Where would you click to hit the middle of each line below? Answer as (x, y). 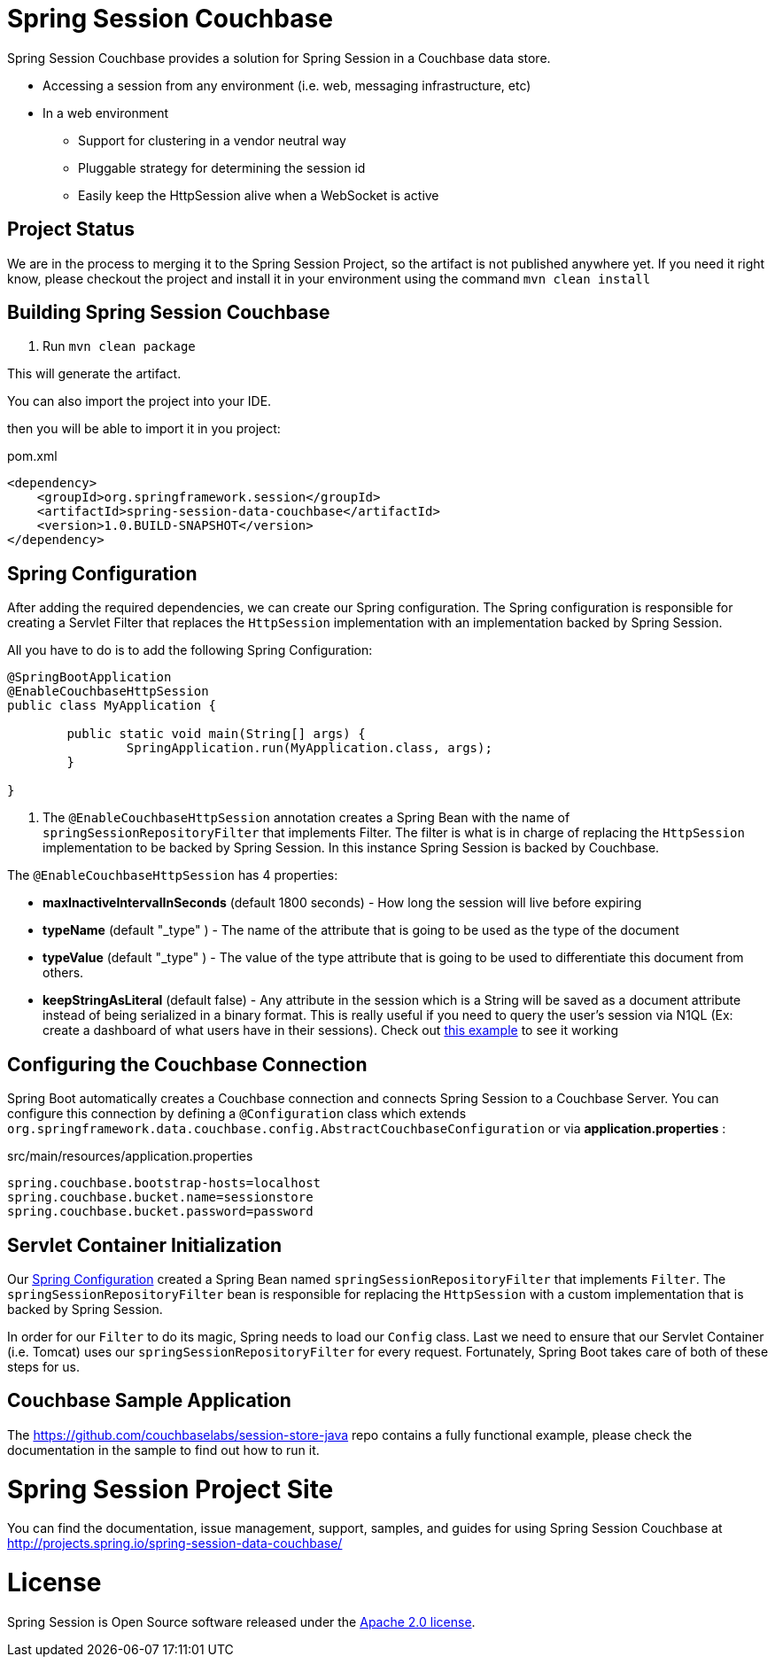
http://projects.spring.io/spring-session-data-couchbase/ (175, 1543)
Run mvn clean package (119, 346)
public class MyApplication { (112, 706)
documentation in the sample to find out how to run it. (163, 1450)
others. (63, 973)
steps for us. (43, 1366)
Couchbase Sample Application (149, 1401)
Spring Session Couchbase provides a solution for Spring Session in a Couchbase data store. (279, 58)
